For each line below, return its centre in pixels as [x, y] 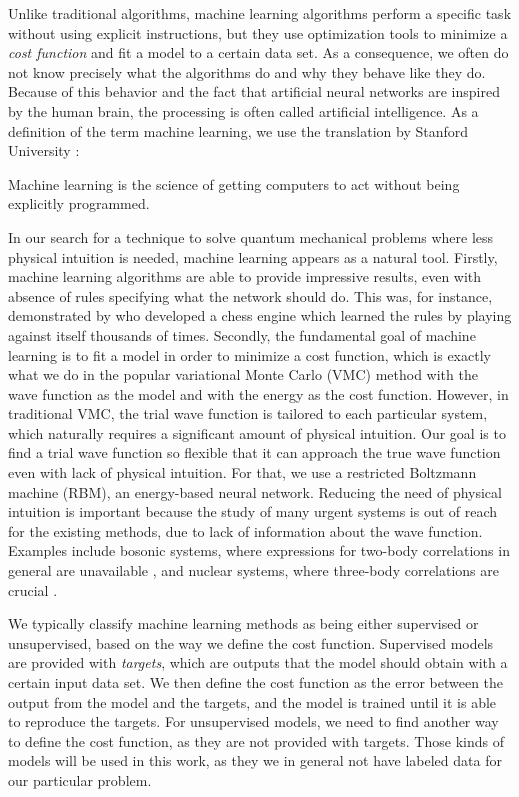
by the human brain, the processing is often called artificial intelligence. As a [243, 110]
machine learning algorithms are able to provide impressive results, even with [245, 276]
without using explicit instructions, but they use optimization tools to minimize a [258, 32]
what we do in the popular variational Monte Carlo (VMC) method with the [243, 374]
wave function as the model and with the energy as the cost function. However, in [258, 393]
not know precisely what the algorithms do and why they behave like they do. [247, 71]
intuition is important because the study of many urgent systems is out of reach [253, 511]
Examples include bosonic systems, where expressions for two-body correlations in [259, 550]
